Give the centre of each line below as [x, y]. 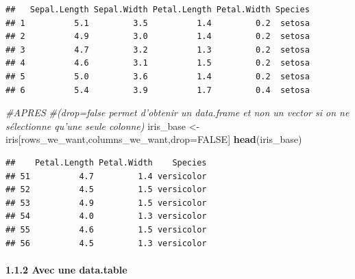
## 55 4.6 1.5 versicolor [106, 229]
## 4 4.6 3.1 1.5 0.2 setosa [158, 63]
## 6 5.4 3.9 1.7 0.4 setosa [158, 90]
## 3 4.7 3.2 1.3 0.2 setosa [158, 50]
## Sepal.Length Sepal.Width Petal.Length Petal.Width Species [158, 10]
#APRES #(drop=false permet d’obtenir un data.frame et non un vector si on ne [177, 112]
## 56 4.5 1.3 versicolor [106, 243]
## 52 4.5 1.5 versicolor [106, 190]
